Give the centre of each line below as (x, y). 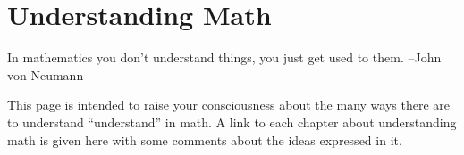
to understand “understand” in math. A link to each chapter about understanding (232, 122)
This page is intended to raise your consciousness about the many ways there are (228, 105)
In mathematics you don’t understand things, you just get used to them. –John (224, 57)
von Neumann (46, 74)
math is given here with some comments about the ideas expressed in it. (205, 139)
